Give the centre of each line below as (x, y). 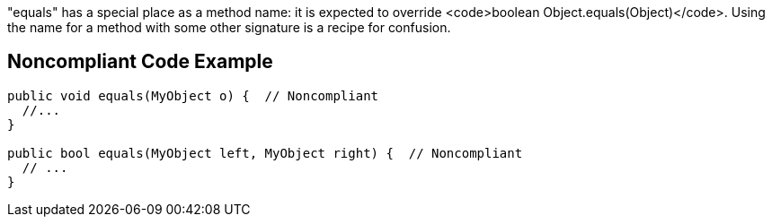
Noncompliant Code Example (140, 62)
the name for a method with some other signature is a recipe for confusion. (229, 27)
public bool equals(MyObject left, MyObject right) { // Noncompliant (265, 153)
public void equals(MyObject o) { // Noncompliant (193, 95)
